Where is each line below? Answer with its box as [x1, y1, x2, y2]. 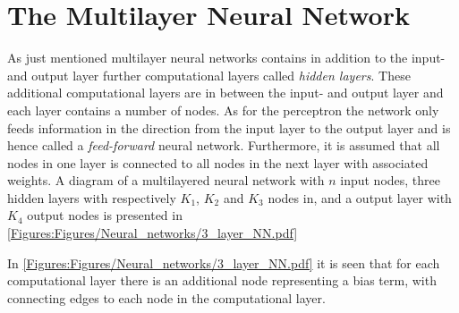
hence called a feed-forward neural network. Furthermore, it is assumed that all [7, 136, 440, 155]
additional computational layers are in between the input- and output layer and [7, 83, 444, 102]
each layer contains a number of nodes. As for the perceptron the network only [7, 100, 439, 119]
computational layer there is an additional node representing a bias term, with [7, 271, 437, 290]
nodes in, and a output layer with [268, 188, 452, 207]
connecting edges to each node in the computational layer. [7, 288, 326, 307]
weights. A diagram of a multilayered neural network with [7, 171, 325, 190]
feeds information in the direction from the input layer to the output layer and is [7, 118, 451, 137]
